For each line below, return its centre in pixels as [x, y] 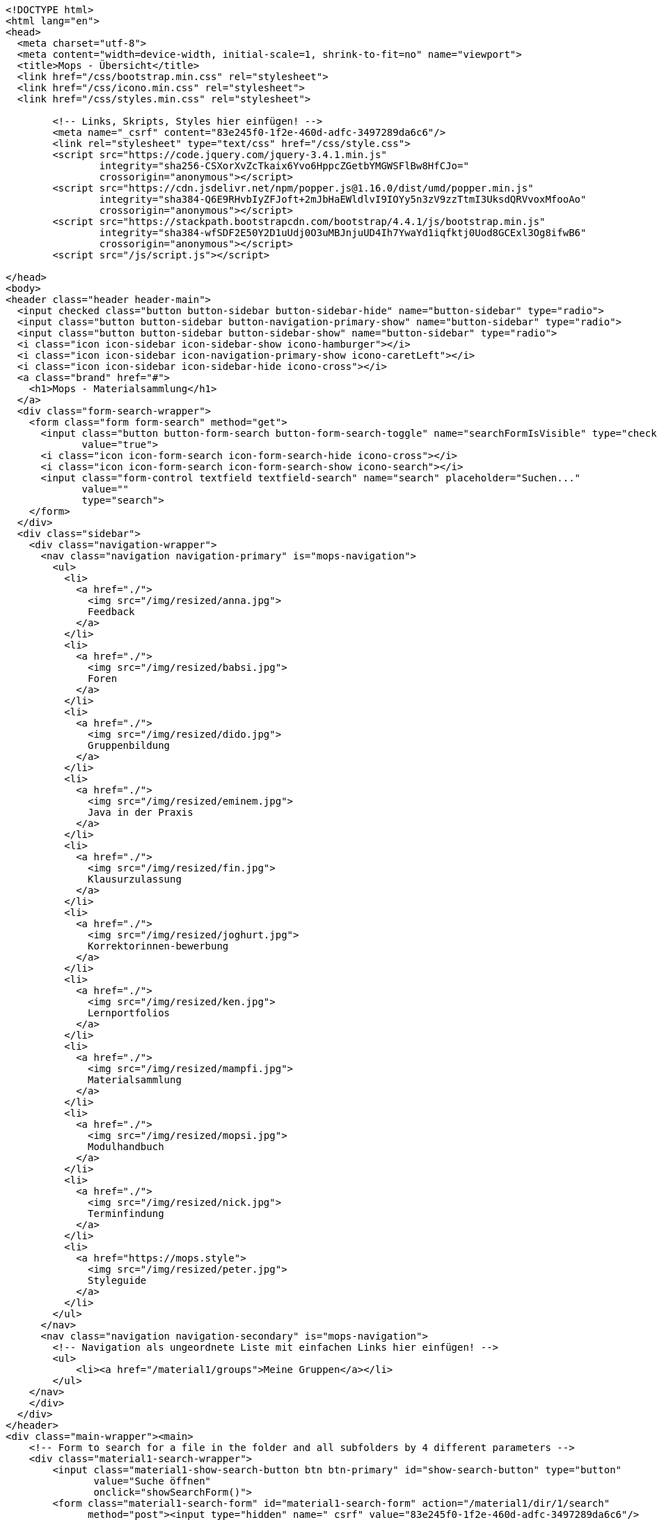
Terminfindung [126, 1213]
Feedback [111, 612]
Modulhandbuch [126, 1147]
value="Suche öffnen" [152, 1481]
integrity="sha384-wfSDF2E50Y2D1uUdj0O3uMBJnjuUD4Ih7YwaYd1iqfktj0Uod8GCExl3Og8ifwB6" [343, 233]
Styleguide [117, 1280]
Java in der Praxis [141, 812]
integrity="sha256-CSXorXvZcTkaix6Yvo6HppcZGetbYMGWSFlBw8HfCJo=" [284, 166]
